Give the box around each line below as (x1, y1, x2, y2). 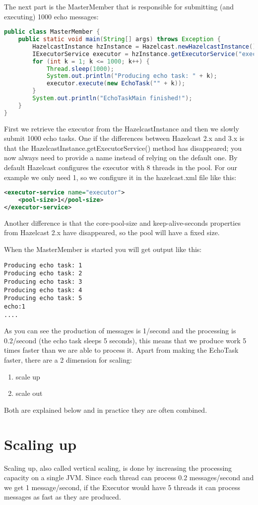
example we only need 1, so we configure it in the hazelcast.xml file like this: (4, 172, 237, 182)
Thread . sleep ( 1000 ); (46, 65, 114, 72)
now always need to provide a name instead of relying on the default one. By (4, 152, 238, 163)
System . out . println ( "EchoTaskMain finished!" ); (32, 95, 193, 102)
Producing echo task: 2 (4, 270, 82, 277)
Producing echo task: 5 (4, 295, 82, 302)
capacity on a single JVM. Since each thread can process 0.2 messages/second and (4, 472, 254, 483)
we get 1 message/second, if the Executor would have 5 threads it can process (4, 482, 240, 492)
